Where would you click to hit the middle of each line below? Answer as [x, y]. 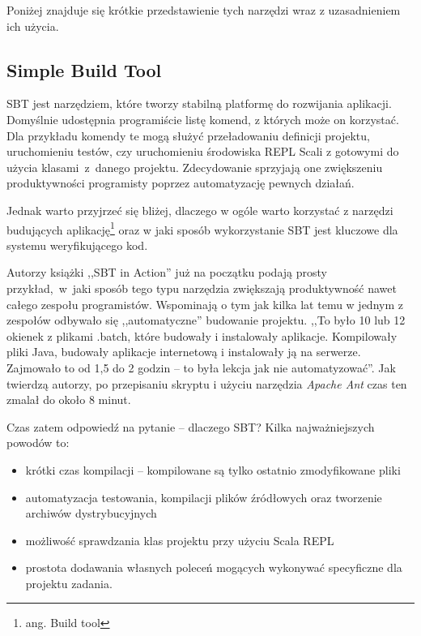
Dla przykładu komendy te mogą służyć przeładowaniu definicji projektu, [188, 135]
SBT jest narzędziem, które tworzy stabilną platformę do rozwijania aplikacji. [199, 103]
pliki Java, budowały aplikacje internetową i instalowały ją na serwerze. [184, 352]
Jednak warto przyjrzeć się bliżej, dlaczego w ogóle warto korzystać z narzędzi [200, 210]
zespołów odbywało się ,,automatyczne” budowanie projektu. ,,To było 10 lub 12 [206, 320]
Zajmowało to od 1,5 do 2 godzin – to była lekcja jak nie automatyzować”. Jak [201, 367]
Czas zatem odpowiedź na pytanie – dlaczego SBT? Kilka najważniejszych [191, 426]
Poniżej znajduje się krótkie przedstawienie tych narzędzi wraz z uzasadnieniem [204, 10]
